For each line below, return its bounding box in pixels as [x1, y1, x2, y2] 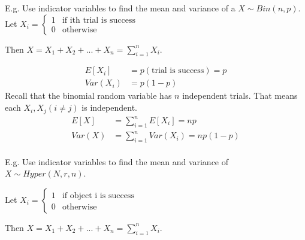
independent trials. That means [182, 89, 298, 102]
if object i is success [62, 191, 134, 200]
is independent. [81, 101, 137, 114]
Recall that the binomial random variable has [5, 89, 172, 102]
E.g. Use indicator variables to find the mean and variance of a [5, 2, 235, 14]
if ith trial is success [62, 16, 135, 25]
